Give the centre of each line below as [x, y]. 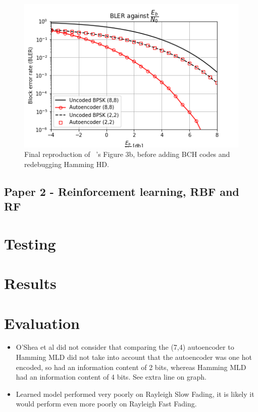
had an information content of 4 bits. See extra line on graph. [111, 377]
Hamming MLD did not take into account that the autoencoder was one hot [134, 357]
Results [30, 283]
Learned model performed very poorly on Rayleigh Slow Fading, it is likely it [135, 394]
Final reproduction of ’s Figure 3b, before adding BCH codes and [127, 154]
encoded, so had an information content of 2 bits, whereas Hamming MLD [131, 367]
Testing [30, 243]
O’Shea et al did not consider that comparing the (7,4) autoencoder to [125, 347]
